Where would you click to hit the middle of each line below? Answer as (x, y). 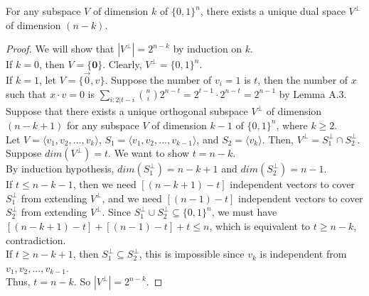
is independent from (303, 254)
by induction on (208, 49)
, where (292, 125)
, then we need (105, 184)
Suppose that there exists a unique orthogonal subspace (127, 111)
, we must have (244, 212)
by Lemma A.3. (313, 93)
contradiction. (36, 240)
